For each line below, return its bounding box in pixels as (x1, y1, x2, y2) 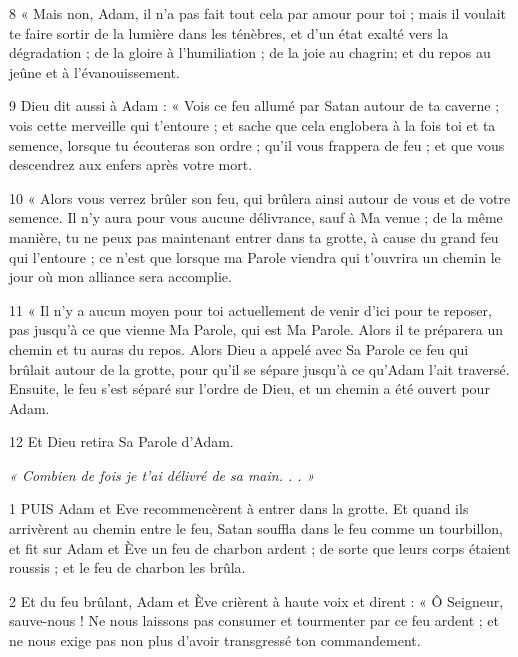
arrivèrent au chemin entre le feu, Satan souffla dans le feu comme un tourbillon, (9, 518, 503, 539)
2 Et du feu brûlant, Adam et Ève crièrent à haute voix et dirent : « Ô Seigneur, (9, 590, 504, 611)
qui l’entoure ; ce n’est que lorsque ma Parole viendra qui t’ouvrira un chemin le (9, 246, 501, 267)
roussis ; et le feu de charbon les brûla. (9, 557, 246, 578)
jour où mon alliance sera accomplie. (9, 266, 232, 287)
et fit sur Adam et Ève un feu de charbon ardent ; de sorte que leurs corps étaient (9, 537, 511, 558)
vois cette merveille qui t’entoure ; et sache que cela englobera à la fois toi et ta (9, 114, 496, 135)
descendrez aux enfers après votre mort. (9, 154, 253, 175)
